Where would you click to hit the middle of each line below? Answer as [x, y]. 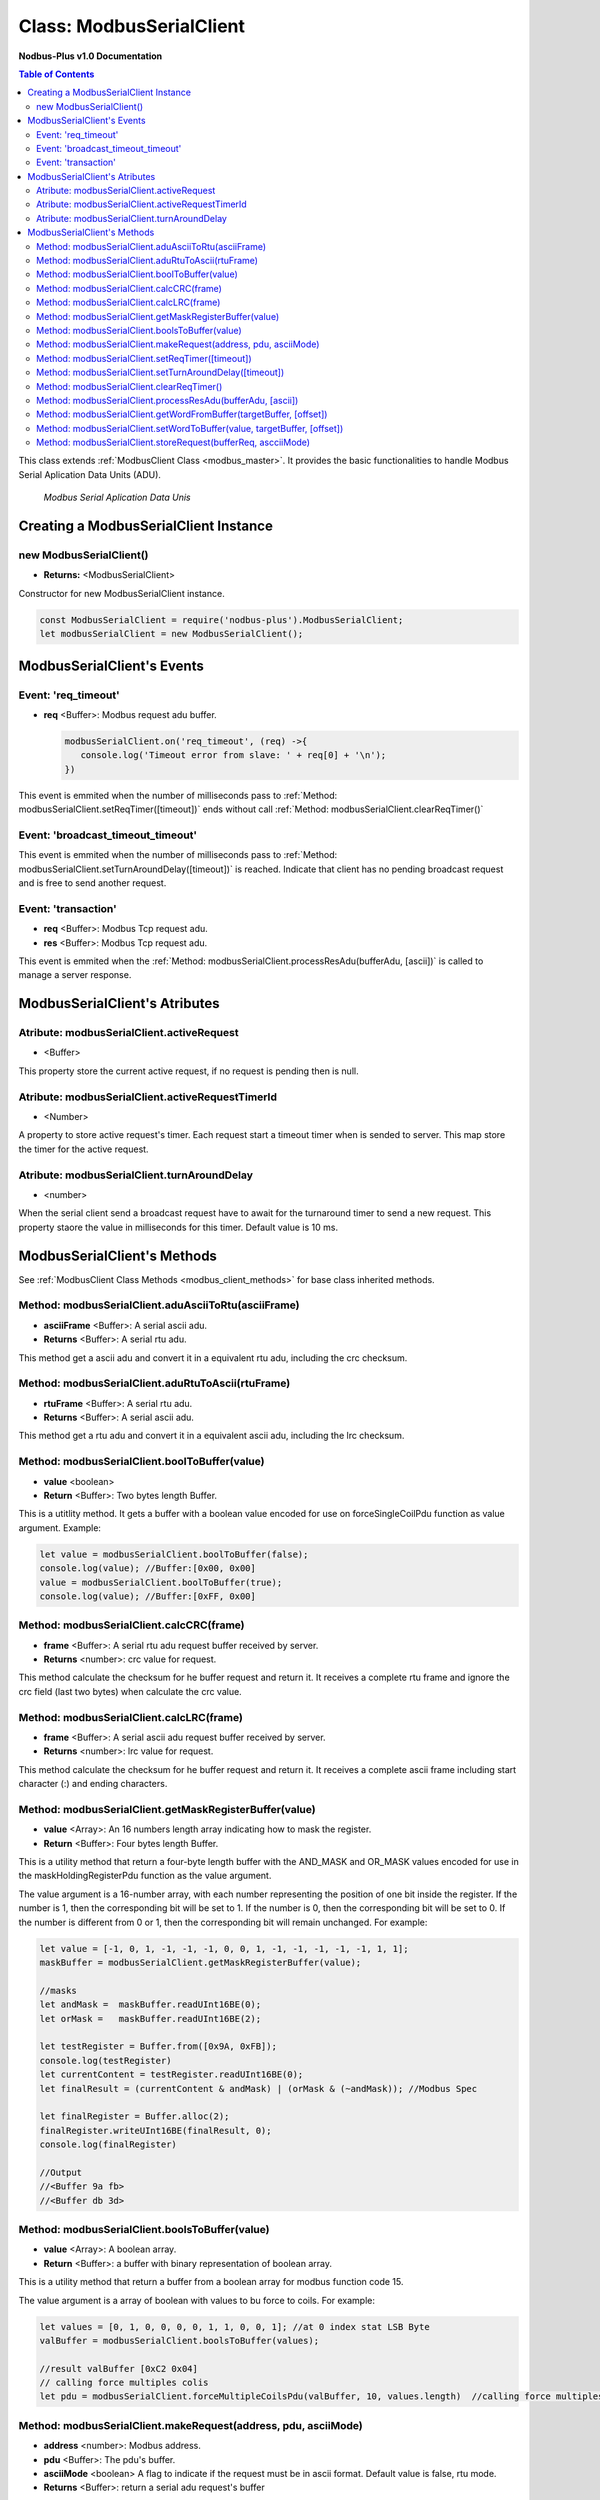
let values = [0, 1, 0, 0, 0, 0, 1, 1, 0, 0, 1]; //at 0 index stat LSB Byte [234, 2326]
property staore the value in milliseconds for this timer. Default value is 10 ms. [178, 1227]
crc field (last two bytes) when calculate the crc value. [130, 1691]
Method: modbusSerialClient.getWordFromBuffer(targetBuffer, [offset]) [182, 414]
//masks [58, 1990]
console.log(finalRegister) [108, 2144]
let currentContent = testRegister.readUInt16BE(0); [171, 2074]
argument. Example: [60, 1527]
